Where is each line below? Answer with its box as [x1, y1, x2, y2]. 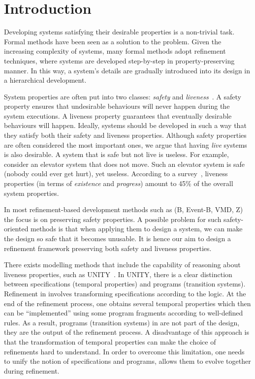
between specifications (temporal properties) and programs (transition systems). [4, 279, 246, 289]
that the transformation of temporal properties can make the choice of [4, 336, 216, 347]
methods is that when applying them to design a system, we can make [31, 223, 243, 234]
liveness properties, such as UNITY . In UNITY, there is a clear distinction [4, 269, 232, 279]
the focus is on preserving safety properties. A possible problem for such [4, 214, 222, 224]
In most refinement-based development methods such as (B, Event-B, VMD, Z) [4, 204, 243, 215]
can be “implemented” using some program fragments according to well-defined [4, 308, 243, 318]
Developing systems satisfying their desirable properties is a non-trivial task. [4, 27, 235, 37]
